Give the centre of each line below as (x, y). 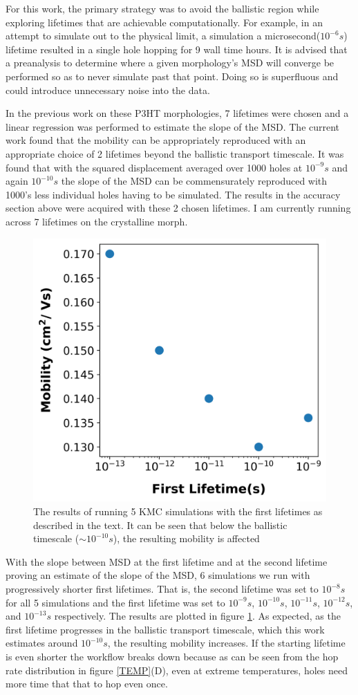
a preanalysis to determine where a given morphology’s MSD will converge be (170, 63)
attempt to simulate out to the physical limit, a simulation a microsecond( (163, 36)
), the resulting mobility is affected (186, 538)
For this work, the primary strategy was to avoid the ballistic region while (162, 8)
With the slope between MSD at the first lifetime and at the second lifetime (167, 561)
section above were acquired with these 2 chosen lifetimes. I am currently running (178, 208)
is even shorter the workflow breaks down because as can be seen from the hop (172, 656)
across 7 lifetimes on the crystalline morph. (97, 221)
